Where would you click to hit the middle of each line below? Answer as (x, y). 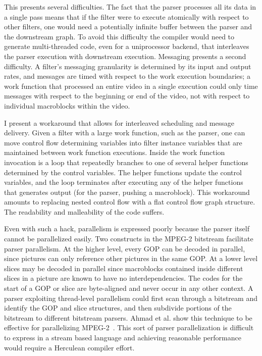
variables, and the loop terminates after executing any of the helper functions (124, 182)
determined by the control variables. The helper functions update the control (123, 172)
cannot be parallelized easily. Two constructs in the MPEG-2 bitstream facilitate (129, 239)
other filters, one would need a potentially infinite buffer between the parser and (128, 27)
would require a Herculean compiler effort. (69, 347)
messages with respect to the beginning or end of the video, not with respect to (127, 96)
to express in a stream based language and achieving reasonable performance (123, 337)
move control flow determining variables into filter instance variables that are (123, 142)
